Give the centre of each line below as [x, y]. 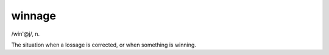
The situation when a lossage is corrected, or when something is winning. [104, 45]
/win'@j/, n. [26, 34]
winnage [34, 16]
